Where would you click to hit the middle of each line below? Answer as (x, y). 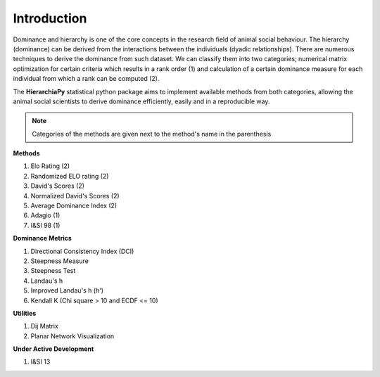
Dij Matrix (45, 326)
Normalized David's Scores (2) (75, 196)
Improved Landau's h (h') (67, 290)
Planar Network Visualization (72, 336)
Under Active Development (53, 349)
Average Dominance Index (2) (74, 206)
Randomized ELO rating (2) (70, 176)
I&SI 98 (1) (45, 225)
